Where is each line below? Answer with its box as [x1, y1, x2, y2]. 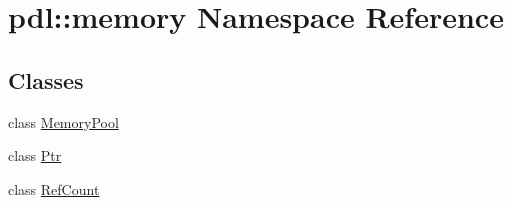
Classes [8, 64, 84, 95]
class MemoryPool [8, 111, 119, 132]
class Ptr [8, 145, 62, 166]
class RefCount [8, 178, 100, 199]
